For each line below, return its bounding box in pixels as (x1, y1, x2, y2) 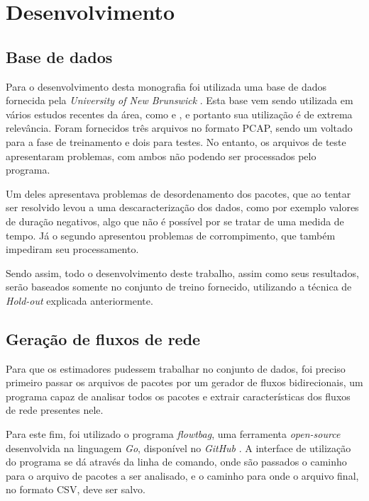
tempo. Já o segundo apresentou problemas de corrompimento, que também (6, 227, 336, 242)
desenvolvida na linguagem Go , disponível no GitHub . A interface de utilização (6, 440, 351, 455)
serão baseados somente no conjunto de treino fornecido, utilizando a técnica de (6, 279, 352, 294)
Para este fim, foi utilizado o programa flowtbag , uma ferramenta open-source (6, 427, 341, 441)
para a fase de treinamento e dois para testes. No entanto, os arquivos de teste (6, 134, 346, 149)
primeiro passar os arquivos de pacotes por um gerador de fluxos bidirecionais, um (6, 375, 363, 390)
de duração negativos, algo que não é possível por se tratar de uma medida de (6, 213, 344, 228)
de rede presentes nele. (6, 403, 104, 417)
